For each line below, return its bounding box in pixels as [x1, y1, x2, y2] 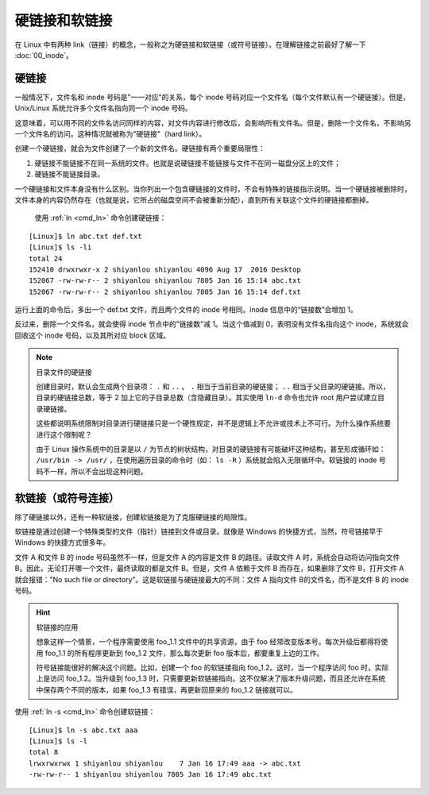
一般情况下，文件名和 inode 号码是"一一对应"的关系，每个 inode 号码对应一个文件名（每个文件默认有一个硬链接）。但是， [14, 92, 411, 102]
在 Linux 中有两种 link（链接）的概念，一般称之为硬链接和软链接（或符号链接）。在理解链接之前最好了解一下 [14, 40, 367, 49]
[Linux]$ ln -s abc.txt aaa [29, 725, 138, 735]
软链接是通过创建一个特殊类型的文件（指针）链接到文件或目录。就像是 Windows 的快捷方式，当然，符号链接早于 [14, 527, 383, 536]
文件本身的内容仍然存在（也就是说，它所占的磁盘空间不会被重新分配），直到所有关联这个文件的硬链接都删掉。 [14, 195, 373, 204]
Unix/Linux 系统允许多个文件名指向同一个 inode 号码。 [14, 103, 192, 113]
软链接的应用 [36, 622, 79, 631]
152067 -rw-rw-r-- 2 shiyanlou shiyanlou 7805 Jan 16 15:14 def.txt [29, 287, 301, 296]
